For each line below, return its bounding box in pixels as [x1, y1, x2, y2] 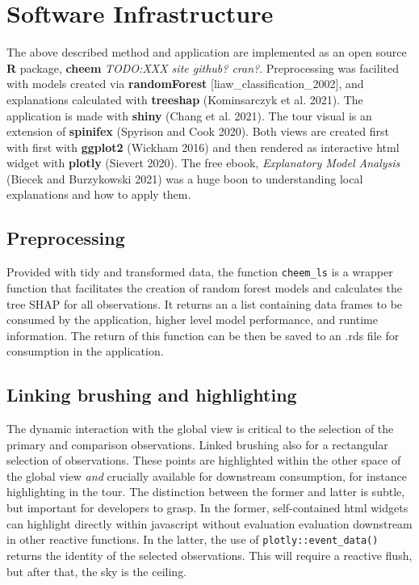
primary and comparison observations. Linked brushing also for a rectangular [6, 436, 388, 452]
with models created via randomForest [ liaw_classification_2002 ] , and [6, 75, 364, 92]
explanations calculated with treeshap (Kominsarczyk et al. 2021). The [6, 90, 363, 107]
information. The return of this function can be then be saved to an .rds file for [6, 326, 400, 343]
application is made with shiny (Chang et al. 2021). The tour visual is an [6, 107, 372, 124]
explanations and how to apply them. [6, 186, 191, 203]
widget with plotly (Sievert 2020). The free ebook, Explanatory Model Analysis [6, 154, 400, 171]
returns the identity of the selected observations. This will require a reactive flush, [6, 546, 413, 563]
